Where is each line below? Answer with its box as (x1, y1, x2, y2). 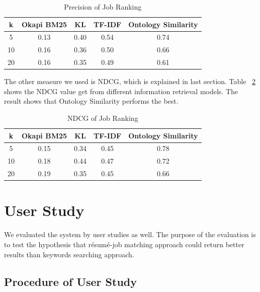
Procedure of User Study (4, 273, 137, 289)
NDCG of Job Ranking (67, 113, 138, 123)
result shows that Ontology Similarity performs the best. (4, 96, 179, 106)
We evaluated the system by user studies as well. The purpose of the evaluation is (4, 229, 256, 240)
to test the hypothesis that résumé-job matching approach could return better (4, 239, 244, 249)
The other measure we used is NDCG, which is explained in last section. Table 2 (4, 76, 256, 87)
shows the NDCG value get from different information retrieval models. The (4, 86, 238, 96)
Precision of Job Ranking (64, 2, 142, 12)
